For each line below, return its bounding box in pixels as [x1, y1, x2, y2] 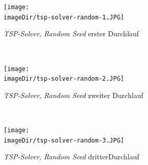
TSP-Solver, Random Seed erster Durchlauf [4, 28, 139, 39]
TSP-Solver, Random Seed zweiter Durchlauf [4, 89, 143, 100]
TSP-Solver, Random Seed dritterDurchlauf [4, 151, 139, 162]
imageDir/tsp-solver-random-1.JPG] [4, 13, 125, 21]
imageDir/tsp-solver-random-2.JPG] [4, 75, 125, 83]
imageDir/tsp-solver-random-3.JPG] [4, 136, 125, 144]
